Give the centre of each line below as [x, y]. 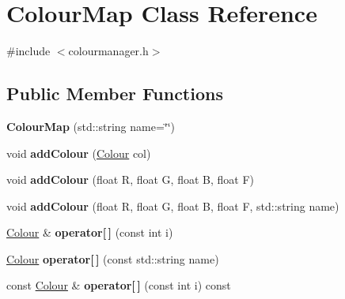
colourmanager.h [108, 51]
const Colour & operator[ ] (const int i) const [119, 285]
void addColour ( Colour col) [79, 153]
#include [28, 51]
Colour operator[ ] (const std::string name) [113, 258]
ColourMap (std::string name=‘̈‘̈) [91, 126]
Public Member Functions [115, 93]
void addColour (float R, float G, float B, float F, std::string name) [173, 206]
